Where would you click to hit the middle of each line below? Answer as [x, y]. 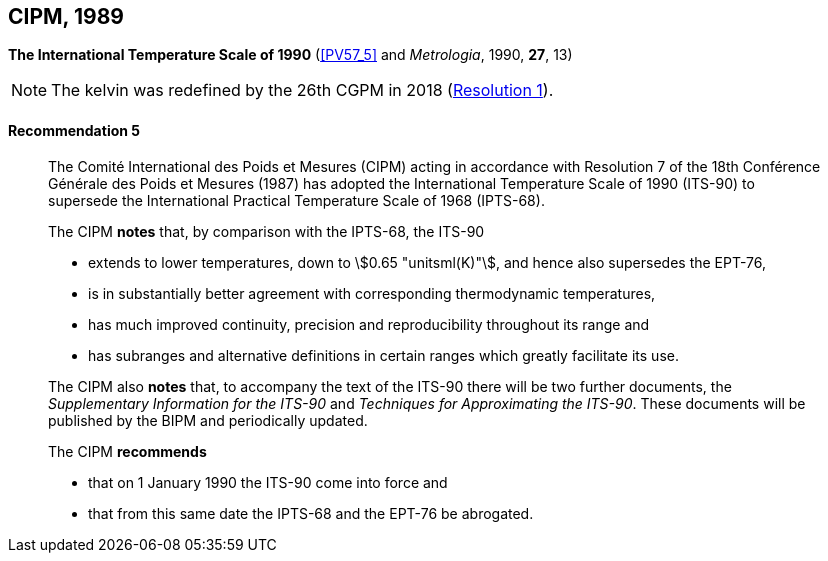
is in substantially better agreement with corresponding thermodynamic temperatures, [372, 293]
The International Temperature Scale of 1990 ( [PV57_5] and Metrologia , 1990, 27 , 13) [290, 55]
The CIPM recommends [127, 451]
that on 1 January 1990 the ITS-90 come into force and [268, 482]
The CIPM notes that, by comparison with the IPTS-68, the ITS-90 [266, 231]
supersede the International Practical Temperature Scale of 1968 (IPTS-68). [296, 200]
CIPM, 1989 [66, 16]
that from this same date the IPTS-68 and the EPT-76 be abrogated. [311, 513]
